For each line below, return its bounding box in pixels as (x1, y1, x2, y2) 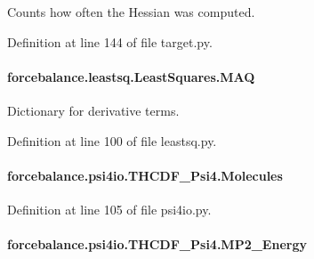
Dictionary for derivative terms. (7, 101, 180, 119)
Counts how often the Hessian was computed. (7, 3, 255, 20)
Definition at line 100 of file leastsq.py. (7, 131, 217, 150)
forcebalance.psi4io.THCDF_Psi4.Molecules (7, 166, 283, 184)
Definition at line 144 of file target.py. (7, 32, 213, 51)
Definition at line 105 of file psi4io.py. (7, 199, 212, 218)
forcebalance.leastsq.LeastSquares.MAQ (7, 67, 255, 85)
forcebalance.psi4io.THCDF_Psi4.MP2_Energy (7, 235, 307, 254)
